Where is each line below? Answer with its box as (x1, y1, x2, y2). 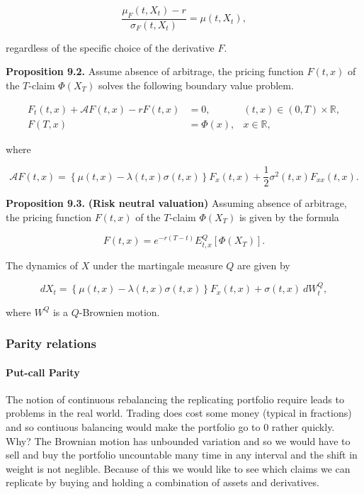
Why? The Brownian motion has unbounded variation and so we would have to (6, 433, 351, 448)
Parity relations (6, 335, 96, 352)
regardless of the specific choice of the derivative (6, 40, 215, 55)
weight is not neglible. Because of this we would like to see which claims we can (6, 461, 351, 476)
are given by (237, 257, 290, 272)
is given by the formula (239, 209, 339, 224)
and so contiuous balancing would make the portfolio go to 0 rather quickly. (6, 420, 335, 434)
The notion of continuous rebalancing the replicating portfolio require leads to (6, 391, 344, 406)
